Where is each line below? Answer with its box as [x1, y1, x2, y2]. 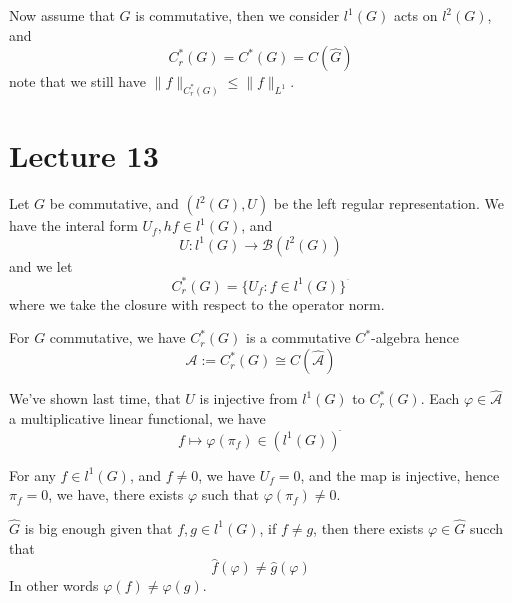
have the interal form [9, 215, 138, 236]
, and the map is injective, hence [300, 464, 500, 485]
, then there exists [313, 517, 424, 538]
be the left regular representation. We [273, 193, 504, 214]
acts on [393, 5, 438, 25]
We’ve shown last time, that [9, 388, 181, 409]
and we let [9, 255, 73, 276]
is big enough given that [24, 517, 173, 538]
